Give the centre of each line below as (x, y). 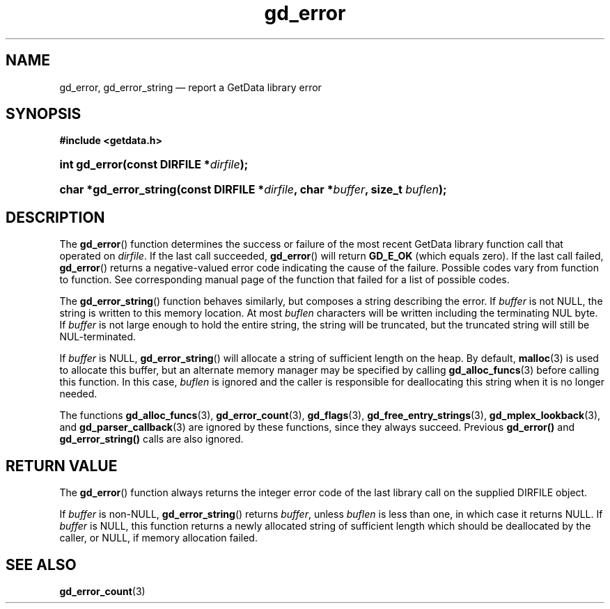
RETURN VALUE (62, 466)
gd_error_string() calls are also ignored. (151, 439)
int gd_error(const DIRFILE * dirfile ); (154, 165)
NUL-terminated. (98, 337)
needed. (78, 394)
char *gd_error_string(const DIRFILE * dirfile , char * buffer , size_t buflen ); (253, 190)
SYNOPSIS (44, 114)
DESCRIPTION (55, 217)
